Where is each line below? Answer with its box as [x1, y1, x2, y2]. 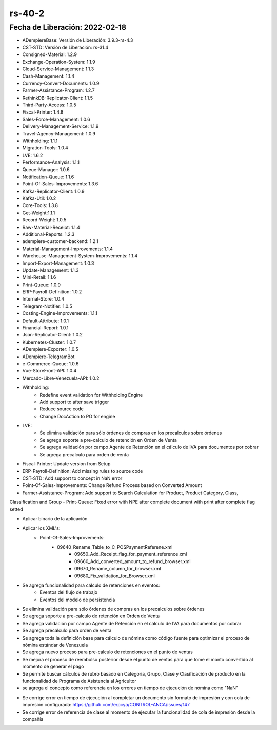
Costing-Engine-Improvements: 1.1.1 [22, 310, 97, 316]
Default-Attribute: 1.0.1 [22, 317, 69, 324]
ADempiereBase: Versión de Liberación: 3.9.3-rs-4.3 [22, 37, 133, 43]
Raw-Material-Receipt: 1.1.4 [22, 224, 81, 230]
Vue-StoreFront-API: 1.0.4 [22, 368, 77, 374]
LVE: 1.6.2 [22, 152, 43, 158]
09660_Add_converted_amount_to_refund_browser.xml [74, 558, 191, 565]
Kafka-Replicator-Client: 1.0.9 [22, 188, 85, 194]
